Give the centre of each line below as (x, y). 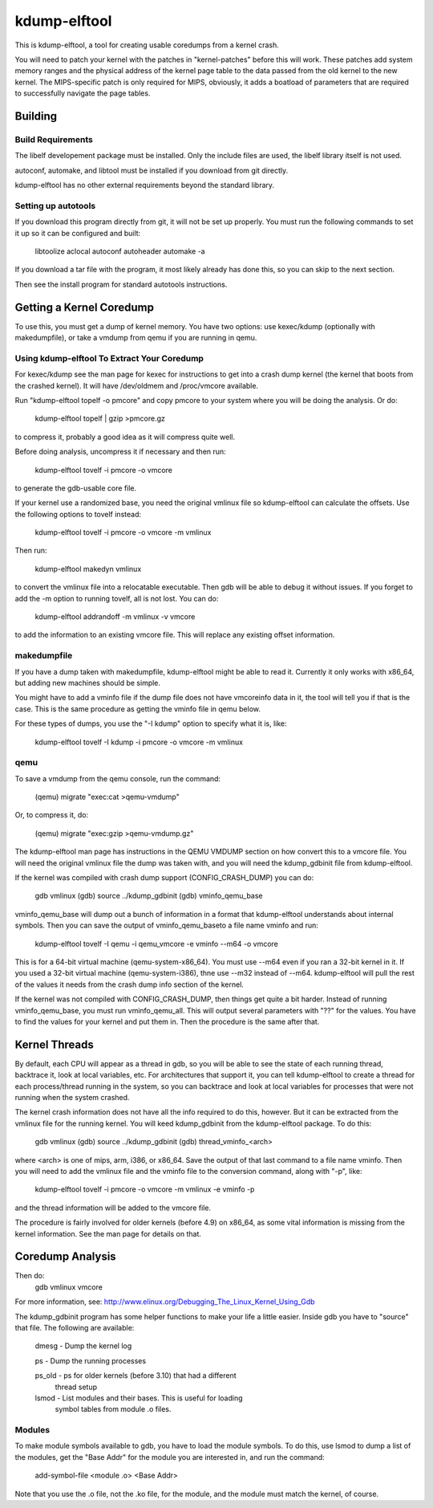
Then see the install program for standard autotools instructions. (121, 284)
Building (36, 116)
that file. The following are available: (75, 1327)
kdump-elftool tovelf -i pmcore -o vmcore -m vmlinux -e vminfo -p (145, 1189)
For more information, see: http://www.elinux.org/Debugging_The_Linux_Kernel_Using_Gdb (165, 1302)
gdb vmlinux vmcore (69, 1287)
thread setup (76, 1387)
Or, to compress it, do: (51, 815)
